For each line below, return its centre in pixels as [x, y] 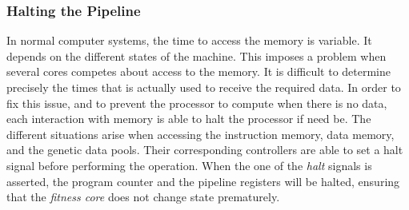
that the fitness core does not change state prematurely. [143, 197]
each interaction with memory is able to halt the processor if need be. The [189, 119]
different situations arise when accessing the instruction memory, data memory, [200, 134]
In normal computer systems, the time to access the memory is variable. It [189, 40]
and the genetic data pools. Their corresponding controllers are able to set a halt [205, 150]
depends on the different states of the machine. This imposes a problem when [196, 55]
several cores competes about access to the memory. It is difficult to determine [199, 71]
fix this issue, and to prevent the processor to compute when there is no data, [197, 103]
